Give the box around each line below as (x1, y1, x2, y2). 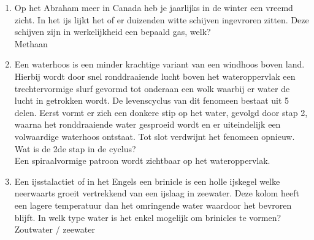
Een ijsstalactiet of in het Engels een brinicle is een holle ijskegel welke (14, 174, 280, 187)
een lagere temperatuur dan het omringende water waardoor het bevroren (14, 198, 292, 211)
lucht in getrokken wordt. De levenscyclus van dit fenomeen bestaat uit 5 (14, 94, 289, 107)
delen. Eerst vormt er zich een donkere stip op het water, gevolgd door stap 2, (14, 106, 308, 118)
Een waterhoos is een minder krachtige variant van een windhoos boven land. (14, 58, 305, 71)
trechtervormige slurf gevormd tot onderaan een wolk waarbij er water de (14, 82, 290, 95)
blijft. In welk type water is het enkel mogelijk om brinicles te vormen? (14, 211, 281, 223)
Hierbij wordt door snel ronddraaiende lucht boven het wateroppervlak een (14, 69, 296, 82)
